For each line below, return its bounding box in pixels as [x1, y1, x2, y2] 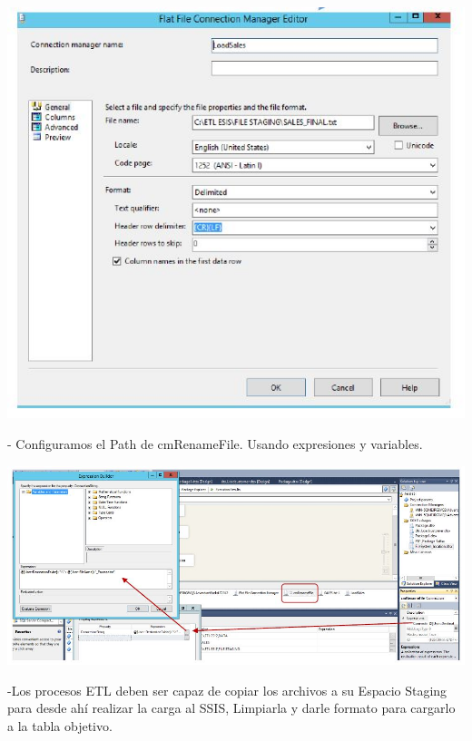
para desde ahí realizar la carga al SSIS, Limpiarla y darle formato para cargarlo [7, 698, 456, 717]
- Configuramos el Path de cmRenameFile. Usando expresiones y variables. [7, 434, 423, 453]
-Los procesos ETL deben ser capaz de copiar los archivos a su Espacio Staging [7, 680, 447, 699]
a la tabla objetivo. [7, 716, 113, 735]
